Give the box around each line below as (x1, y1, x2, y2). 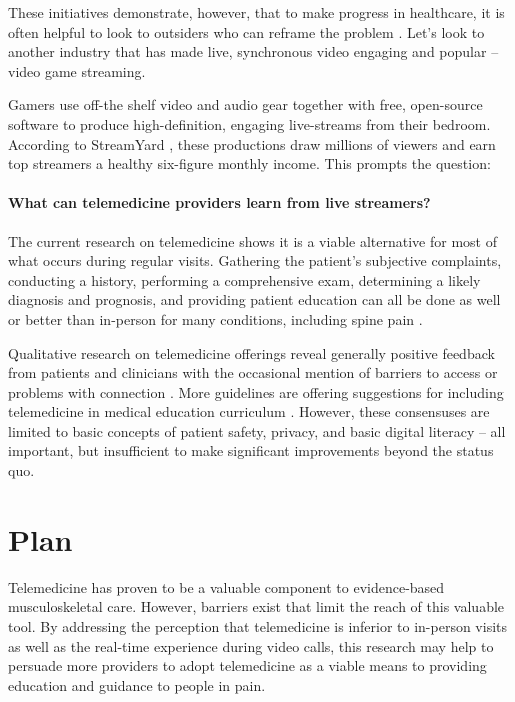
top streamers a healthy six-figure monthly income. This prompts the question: (8, 153, 491, 174)
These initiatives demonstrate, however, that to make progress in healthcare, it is (8, 2, 505, 22)
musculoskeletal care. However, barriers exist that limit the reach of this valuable (8, 596, 505, 617)
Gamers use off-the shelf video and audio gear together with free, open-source (8, 94, 483, 115)
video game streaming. (8, 60, 146, 81)
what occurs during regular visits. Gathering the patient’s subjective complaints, (8, 250, 502, 271)
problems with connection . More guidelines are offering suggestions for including (8, 381, 504, 402)
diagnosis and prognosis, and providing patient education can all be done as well (8, 289, 501, 310)
